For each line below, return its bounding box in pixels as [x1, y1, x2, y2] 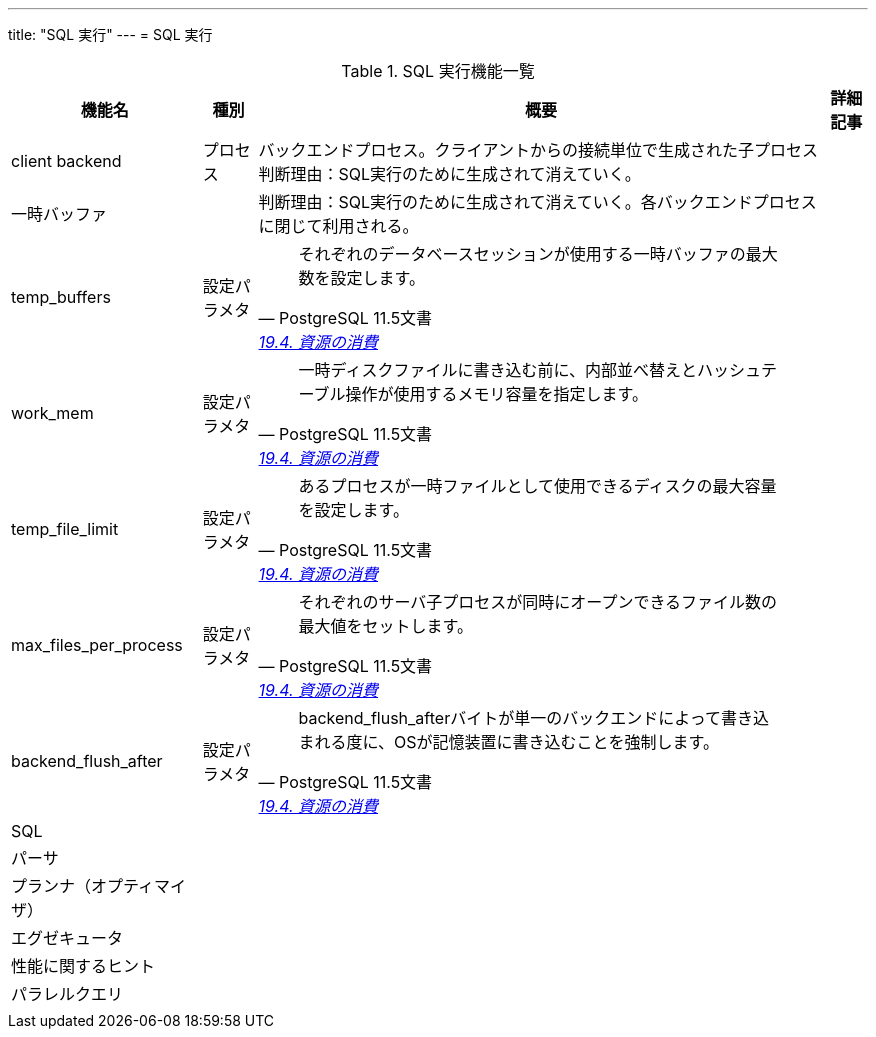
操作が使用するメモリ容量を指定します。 [345, 384, 648, 404]
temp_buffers [11, 287, 111, 307]
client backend [11, 151, 122, 171]
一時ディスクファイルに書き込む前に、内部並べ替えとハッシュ [298, 360, 761, 380]
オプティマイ [91, 876, 187, 896]
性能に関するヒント [11, 956, 156, 976]
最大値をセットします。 [298, 616, 473, 636]
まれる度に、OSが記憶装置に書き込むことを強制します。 [298, 732, 719, 752]
